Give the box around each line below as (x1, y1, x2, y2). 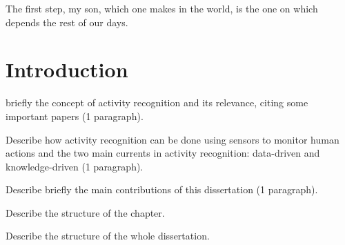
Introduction (6, 55, 128, 84)
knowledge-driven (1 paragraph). (6, 159, 144, 173)
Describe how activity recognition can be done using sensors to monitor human (6, 132, 339, 146)
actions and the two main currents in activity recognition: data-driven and (6, 146, 320, 160)
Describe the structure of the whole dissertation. (6, 228, 210, 243)
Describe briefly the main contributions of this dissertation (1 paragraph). (6, 182, 318, 197)
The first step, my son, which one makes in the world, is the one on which (6, 1, 318, 15)
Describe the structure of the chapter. (6, 205, 165, 219)
